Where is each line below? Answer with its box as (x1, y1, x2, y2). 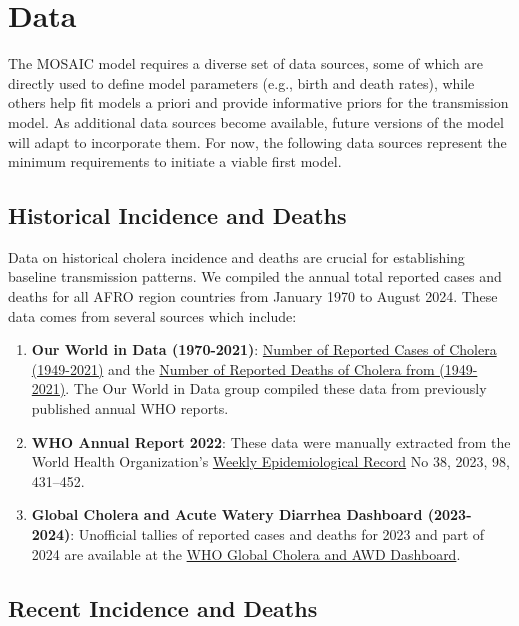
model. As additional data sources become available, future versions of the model (8, 111, 504, 132)
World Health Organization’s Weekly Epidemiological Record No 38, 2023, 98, (31, 451, 510, 472)
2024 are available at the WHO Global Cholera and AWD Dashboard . (31, 543, 461, 564)
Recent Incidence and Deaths (8, 592, 318, 623)
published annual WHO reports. (31, 398, 229, 419)
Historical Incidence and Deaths (8, 200, 347, 231)
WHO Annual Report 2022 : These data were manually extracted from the (31, 431, 511, 452)
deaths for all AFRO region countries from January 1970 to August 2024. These (8, 286, 498, 307)
